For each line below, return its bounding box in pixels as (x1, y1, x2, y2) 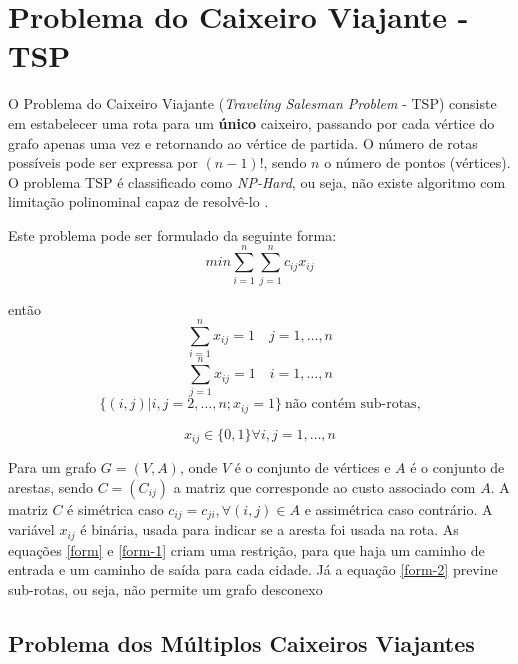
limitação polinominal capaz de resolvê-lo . (8, 191, 269, 212)
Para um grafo (8, 457, 97, 478)
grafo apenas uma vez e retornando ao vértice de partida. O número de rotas (8, 132, 478, 153)
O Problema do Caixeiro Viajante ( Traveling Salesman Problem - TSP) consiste (8, 93, 497, 114)
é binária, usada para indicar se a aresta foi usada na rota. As (80, 519, 459, 540)
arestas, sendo (8, 476, 94, 497)
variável (8, 519, 55, 540)
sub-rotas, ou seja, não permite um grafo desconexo (8, 579, 323, 600)
